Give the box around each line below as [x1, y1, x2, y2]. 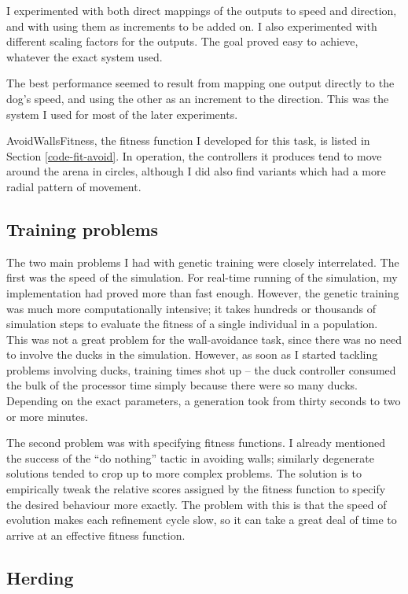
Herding [6, 565, 74, 589]
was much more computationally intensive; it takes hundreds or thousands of [6, 300, 376, 316]
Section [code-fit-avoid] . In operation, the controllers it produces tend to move [6, 147, 382, 164]
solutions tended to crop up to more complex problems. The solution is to [6, 465, 362, 481]
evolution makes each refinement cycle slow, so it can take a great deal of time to [6, 511, 397, 528]
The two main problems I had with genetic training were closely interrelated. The [6, 253, 399, 270]
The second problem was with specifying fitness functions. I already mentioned [6, 434, 385, 451]
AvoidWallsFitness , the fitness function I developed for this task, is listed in [6, 132, 370, 149]
